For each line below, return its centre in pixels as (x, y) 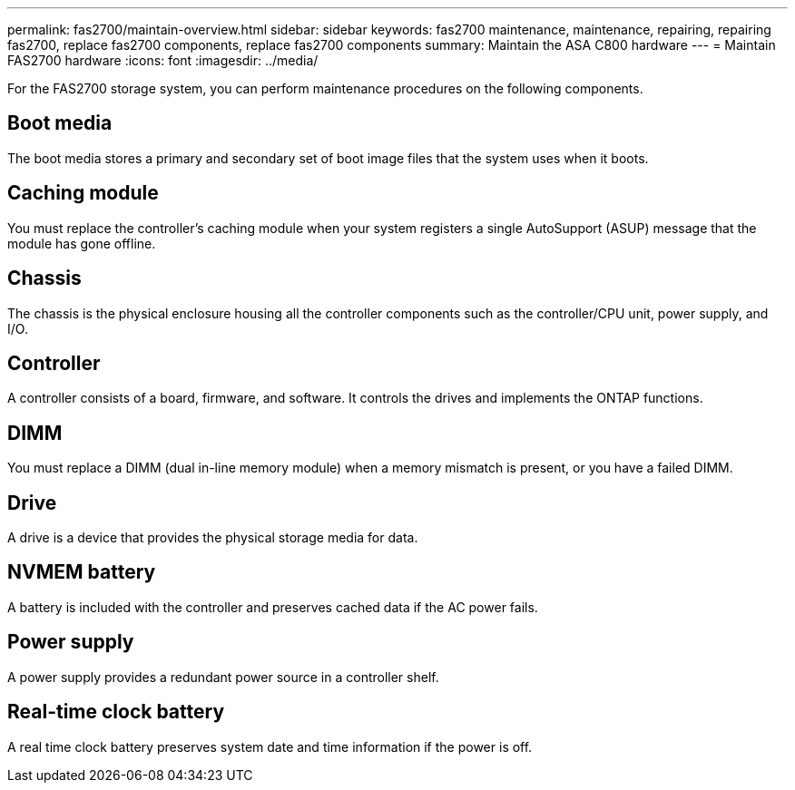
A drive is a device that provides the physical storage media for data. (213, 538)
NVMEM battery (82, 572)
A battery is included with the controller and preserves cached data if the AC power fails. (273, 607)
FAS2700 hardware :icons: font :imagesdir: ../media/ (163, 60)
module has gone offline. (82, 243)
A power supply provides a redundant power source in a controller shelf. (223, 677)
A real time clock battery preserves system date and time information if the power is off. (270, 746)
